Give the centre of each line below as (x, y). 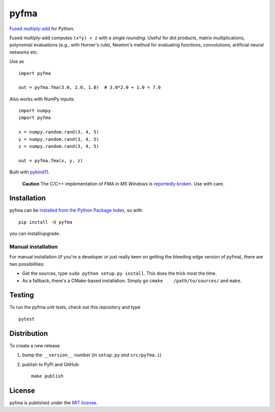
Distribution (29, 333)
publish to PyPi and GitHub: (51, 364)
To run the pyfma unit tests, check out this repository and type (75, 307)
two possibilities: (27, 264)
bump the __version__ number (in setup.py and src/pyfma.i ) (92, 355)
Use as (17, 62)
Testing (22, 295)
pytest (27, 319)
